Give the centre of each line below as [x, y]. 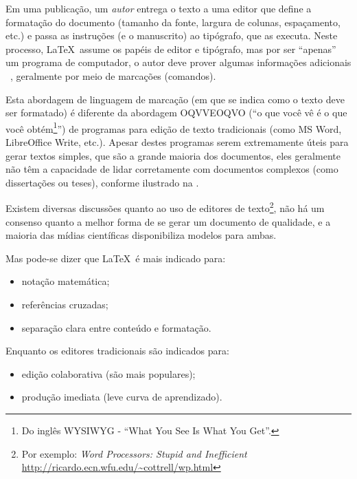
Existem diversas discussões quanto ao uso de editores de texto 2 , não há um [165, 207]
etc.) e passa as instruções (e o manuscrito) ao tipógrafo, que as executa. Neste [172, 35]
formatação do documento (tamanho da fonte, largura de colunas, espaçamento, [173, 22]
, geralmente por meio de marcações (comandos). [113, 75]
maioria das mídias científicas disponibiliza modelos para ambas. [141, 235]
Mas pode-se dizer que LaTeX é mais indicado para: [116, 258]
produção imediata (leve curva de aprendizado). [122, 397]
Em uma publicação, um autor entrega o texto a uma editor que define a [159, 8]
